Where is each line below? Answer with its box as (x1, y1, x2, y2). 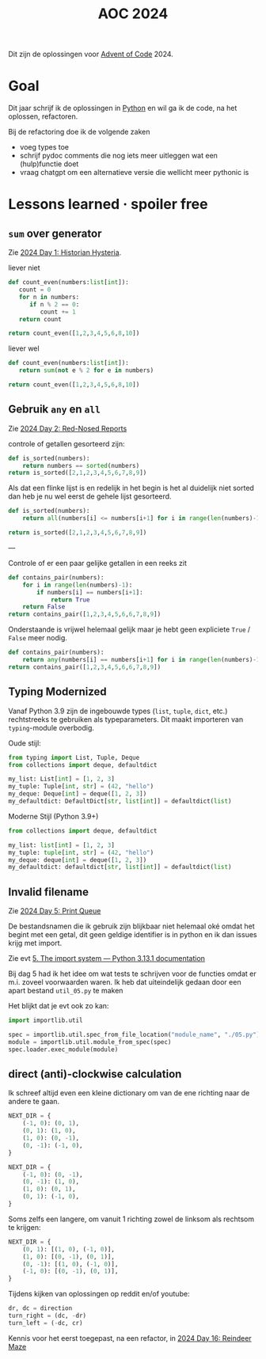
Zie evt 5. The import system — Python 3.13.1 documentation (8, 954, 206, 963)
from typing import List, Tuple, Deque (8, 754, 140, 761)
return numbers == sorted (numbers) (22, 461, 140, 469)
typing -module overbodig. (8, 723, 95, 732)
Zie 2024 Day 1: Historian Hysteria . (8, 248, 122, 257)
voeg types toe (19, 142, 70, 152)
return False (22, 603, 66, 611)
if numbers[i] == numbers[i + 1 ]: (36, 588, 144, 596)
